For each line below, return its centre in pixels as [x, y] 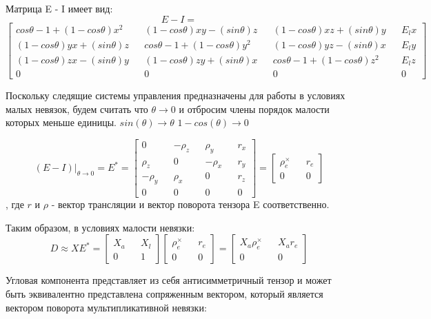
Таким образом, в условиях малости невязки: [100, 227]
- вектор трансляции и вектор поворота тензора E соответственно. [190, 204]
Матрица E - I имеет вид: [59, 8]
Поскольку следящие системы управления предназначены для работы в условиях [176, 95]
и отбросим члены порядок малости [254, 109]
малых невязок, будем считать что [77, 109]
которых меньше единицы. [61, 122]
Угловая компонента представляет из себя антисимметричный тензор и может [169, 280]
